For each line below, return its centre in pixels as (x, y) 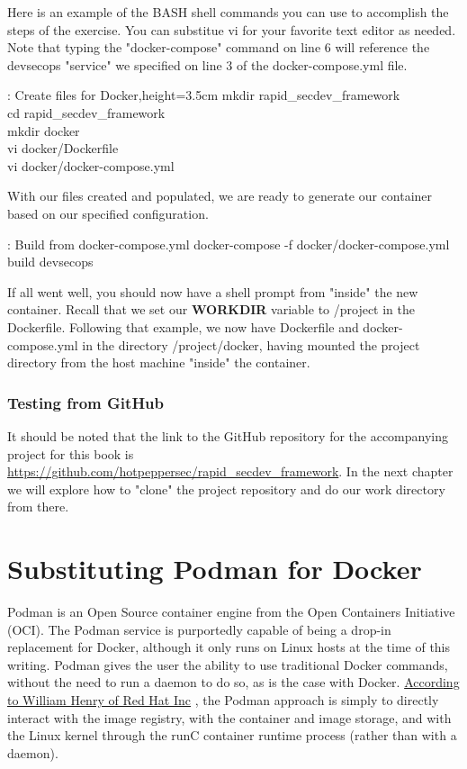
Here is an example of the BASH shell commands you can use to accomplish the (228, 12)
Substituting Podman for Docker (215, 569)
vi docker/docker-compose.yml (91, 165)
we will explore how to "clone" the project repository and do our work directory (226, 489)
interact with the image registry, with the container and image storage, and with (229, 717)
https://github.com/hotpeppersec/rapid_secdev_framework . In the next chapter (230, 471)
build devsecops (50, 262)
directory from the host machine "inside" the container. (159, 362)
